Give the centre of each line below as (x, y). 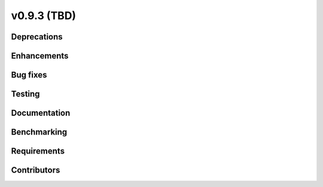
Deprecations (37, 37)
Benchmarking (39, 132)
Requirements (38, 151)
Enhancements (40, 56)
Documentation (41, 113)
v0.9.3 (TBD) (44, 16)
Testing (25, 94)
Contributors (36, 170)
